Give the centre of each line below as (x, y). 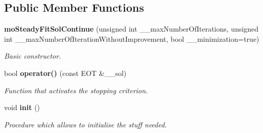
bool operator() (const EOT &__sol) (65, 73)
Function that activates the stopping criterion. (76, 90)
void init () (22, 107)
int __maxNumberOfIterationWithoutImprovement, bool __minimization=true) (132, 38)
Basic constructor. (33, 56)
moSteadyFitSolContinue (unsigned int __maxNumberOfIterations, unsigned (131, 29)
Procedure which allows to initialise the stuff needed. (86, 124)
